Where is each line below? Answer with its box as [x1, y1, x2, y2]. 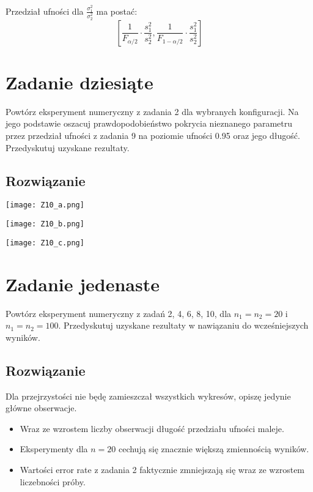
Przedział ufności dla [6, 4, 84, 17]
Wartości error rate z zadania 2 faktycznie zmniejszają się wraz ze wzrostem [20, 463, 305, 475]
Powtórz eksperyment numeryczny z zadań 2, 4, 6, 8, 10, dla [6, 307, 232, 319]
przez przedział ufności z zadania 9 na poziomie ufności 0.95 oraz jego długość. [6, 129, 300, 142]
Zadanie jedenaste [6, 271, 160, 296]
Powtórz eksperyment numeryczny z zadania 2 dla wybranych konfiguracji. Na [6, 105, 299, 117]
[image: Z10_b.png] [6, 220, 84, 229]
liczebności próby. [20, 475, 86, 488]
